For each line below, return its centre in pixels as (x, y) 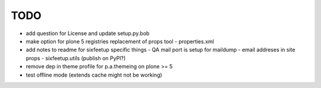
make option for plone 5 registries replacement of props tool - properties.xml (120, 41)
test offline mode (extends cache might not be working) (94, 75)
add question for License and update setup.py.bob (88, 33)
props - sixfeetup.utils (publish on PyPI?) (76, 58)
